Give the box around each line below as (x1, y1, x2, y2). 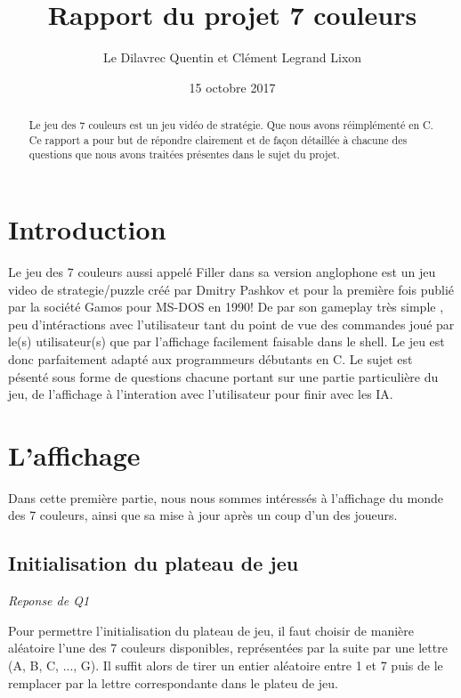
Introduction (8, 211, 166, 248)
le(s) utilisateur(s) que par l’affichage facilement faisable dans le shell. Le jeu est (8, 332, 445, 351)
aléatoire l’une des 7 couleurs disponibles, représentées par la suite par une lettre (8, 638, 448, 657)
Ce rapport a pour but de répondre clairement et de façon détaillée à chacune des (28, 132, 408, 147)
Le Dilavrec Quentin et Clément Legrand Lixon (102, 48, 362, 67)
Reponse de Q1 (8, 591, 90, 610)
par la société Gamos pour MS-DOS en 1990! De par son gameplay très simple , (8, 297, 444, 316)
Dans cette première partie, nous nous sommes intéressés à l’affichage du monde (8, 488, 443, 507)
